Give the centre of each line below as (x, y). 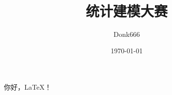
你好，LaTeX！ (28, 87)
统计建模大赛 (126, 11)
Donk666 (127, 34)
